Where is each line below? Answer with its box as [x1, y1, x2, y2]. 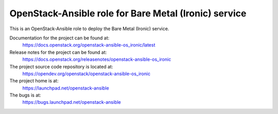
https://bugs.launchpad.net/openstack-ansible [22, 99, 121, 105]
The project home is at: [9, 78, 59, 84]
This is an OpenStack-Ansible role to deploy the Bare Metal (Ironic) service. [9, 26, 169, 32]
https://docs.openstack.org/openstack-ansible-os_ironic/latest [22, 42, 155, 48]
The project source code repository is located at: [9, 63, 113, 70]
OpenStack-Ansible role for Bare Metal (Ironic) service [9, 8, 247, 19]
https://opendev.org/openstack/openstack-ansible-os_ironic [22, 71, 151, 77]
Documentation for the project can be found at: [9, 35, 110, 41]
